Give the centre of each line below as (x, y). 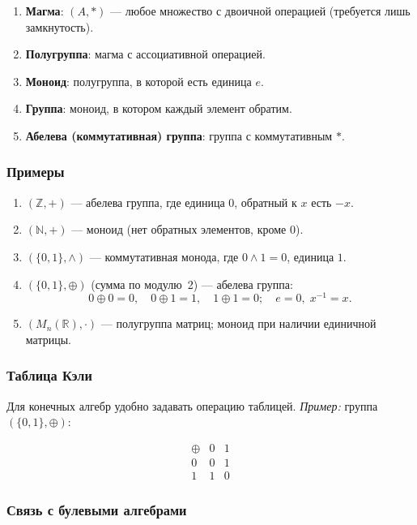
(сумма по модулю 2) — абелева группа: (192, 284)
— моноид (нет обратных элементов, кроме (179, 229)
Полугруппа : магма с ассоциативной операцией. (145, 54)
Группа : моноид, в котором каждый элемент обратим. (159, 108)
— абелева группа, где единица (148, 202)
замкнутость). (60, 26)
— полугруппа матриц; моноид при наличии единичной (238, 323)
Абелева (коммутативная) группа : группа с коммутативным (179, 135)
